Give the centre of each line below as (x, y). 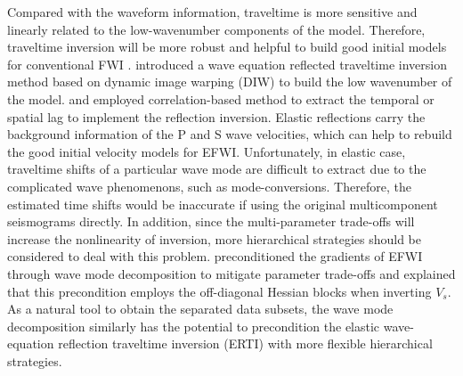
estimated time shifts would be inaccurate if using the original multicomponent (223, 204)
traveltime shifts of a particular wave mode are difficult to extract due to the (217, 169)
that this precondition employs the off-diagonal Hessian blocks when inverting (219, 291)
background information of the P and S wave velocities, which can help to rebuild (230, 134)
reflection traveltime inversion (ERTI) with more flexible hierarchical (245, 343)
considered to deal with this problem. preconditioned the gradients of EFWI (215, 256)
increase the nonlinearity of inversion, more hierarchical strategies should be (214, 238)
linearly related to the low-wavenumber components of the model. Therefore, (216, 29)
